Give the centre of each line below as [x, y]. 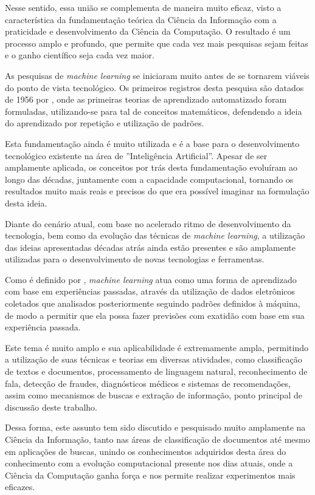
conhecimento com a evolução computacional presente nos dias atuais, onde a [149, 463]
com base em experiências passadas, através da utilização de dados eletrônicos [150, 291]
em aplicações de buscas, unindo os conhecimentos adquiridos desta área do [146, 451]
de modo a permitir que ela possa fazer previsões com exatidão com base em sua [155, 315]
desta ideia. [26, 203]
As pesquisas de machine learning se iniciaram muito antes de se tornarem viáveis [157, 75]
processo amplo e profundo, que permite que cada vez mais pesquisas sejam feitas [157, 43]
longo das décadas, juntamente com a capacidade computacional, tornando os [149, 179]
